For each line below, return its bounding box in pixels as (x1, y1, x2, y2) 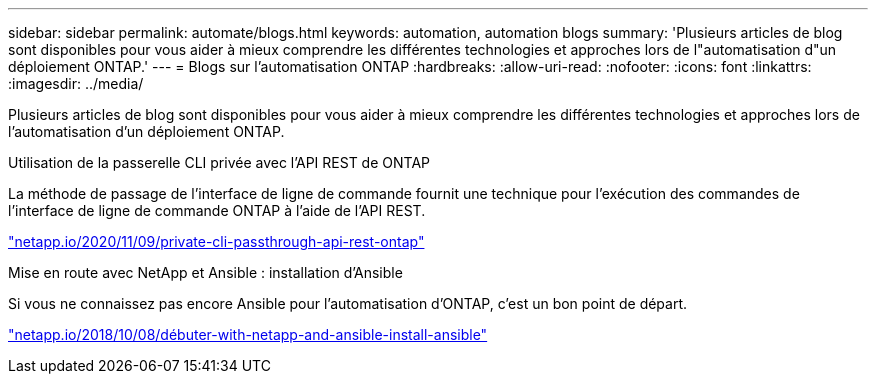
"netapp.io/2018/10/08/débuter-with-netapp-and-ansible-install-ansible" (8, 326, 488, 343)
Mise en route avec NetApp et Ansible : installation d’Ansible (8, 264, 403, 281)
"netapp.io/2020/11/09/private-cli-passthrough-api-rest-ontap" (8, 233, 425, 250)
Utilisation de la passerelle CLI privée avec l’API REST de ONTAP (8, 154, 430, 171)
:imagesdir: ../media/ (8, 75, 144, 92)
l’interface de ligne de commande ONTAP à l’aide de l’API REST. (8, 202, 426, 219)
